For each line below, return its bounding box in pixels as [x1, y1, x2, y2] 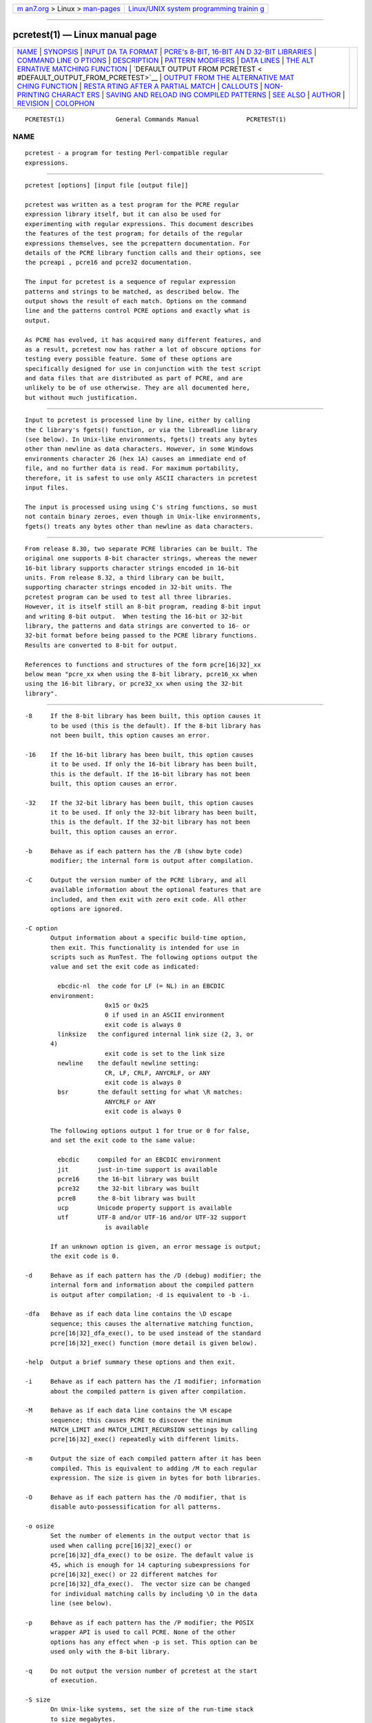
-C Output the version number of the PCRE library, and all [25, 876, 247, 884]
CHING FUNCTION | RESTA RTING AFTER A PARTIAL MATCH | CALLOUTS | [17, 81, 263, 91]
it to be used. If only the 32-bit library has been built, [50, 808, 258, 817]
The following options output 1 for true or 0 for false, [50, 1127, 251, 1134]
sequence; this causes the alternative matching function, [50, 1320, 254, 1327]
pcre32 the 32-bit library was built [57, 1185, 200, 1192]
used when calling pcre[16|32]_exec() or [50, 1541, 192, 1549]
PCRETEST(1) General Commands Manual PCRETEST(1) [25, 115, 287, 123]
